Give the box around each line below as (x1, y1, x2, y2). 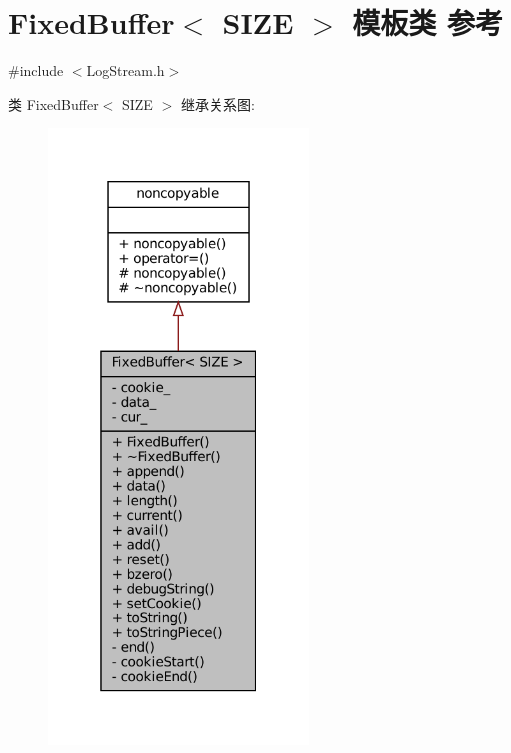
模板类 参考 (352, 2, 503, 43)
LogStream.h (86, 60, 165, 81)
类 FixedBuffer (8, 93, 99, 114)
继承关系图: (180, 93, 255, 114)
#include (8, 60, 64, 81)
